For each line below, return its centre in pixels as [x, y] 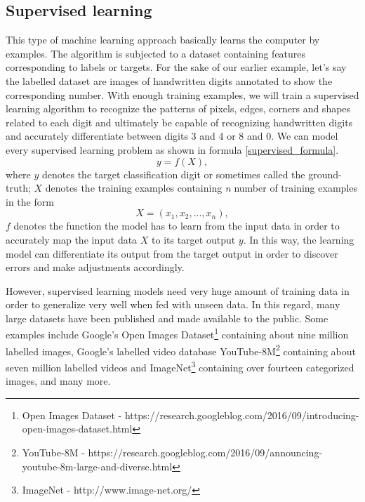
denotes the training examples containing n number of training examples [201, 188]
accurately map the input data [72, 239]
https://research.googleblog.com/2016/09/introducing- [242, 415]
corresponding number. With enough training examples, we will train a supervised [182, 94]
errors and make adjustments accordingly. [95, 267]
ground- [325, 174]
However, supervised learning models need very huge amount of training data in [178, 290]
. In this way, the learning [299, 239]
